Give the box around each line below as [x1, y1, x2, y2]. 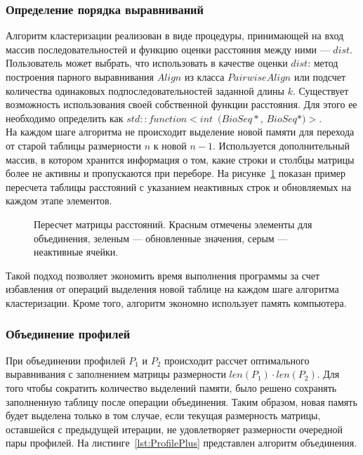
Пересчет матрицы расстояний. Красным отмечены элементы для [34, 216, 312, 231]
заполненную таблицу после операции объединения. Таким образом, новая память [6, 394, 357, 409]
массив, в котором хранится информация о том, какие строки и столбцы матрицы [6, 152, 355, 166]
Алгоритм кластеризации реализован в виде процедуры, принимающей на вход [6, 28, 344, 43]
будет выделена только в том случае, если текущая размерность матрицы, [6, 408, 321, 423]
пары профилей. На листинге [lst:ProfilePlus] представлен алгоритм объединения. [6, 435, 357, 450]
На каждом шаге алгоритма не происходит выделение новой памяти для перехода [6, 124, 355, 139]
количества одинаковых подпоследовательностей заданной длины [6, 83, 284, 98]
